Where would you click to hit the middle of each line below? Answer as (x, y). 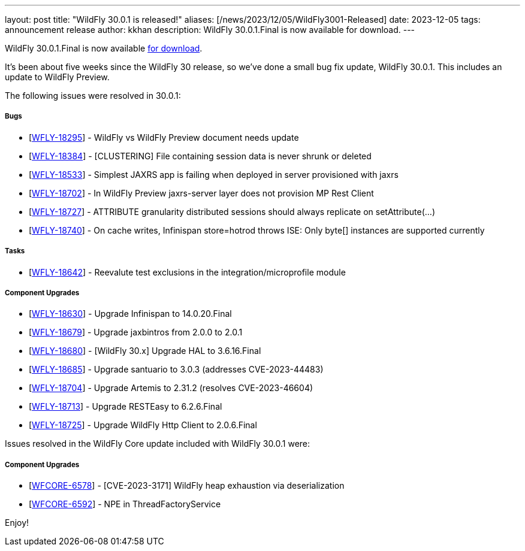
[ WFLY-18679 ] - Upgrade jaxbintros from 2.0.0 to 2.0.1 (136, 332)
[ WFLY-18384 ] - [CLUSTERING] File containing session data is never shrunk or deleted (200, 156)
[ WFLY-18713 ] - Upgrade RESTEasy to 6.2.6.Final (126, 407)
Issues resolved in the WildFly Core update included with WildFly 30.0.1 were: (158, 444)
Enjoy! (17, 523)
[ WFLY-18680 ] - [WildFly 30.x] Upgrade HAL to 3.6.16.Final (145, 351)
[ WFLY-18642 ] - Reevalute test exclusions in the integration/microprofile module (187, 272)
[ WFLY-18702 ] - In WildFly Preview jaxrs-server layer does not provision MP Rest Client (201, 193)
